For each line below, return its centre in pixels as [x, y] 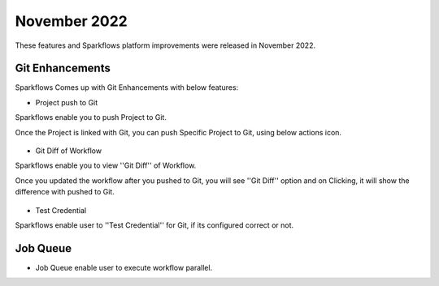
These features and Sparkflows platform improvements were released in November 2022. [165, 45]
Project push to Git [67, 102]
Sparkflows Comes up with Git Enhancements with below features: [127, 88]
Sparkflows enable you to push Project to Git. [91, 117]
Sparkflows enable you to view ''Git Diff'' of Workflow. [106, 165]
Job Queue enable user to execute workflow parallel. [124, 267]
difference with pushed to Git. [65, 192]
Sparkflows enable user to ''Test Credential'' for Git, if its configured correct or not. [154, 225]
